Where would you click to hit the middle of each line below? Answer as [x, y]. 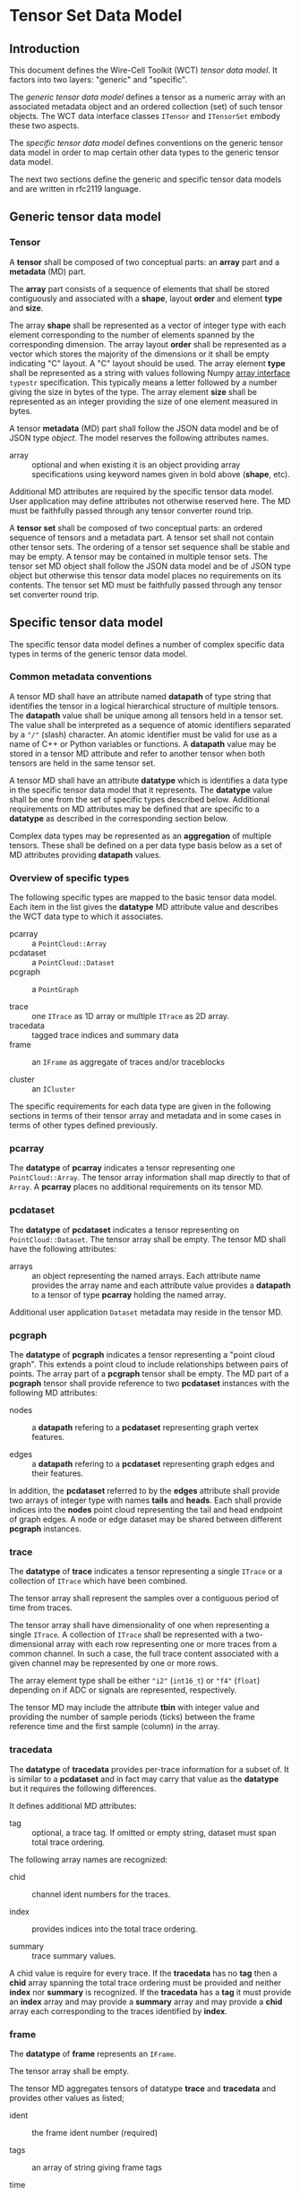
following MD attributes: [54, 1393]
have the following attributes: [63, 1248]
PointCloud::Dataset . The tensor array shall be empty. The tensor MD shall [148, 1239]
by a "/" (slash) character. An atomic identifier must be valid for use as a [143, 734]
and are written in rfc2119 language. [75, 189]
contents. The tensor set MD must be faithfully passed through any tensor [146, 585]
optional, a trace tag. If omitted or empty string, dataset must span [154, 1832]
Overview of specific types [69, 878]
